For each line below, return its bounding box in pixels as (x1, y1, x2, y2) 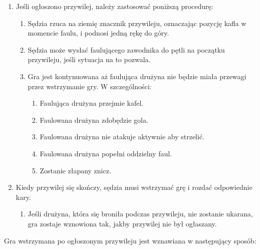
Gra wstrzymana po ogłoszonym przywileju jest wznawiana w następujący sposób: (4, 235, 256, 245)
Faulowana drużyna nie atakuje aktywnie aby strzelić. (40, 131, 204, 142)
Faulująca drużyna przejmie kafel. (40, 98, 144, 108)
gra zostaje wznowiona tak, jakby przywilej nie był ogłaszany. (28, 218, 217, 228)
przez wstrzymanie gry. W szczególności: (28, 81, 152, 91)
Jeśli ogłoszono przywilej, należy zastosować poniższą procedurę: (16, 1, 213, 11)
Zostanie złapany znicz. (40, 165, 111, 175)
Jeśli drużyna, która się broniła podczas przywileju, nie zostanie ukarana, (28, 208, 253, 219)
